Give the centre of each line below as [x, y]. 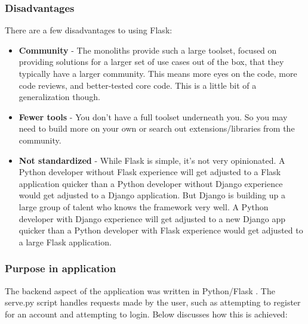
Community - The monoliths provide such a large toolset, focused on [148, 50]
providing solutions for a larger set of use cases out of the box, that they [151, 62]
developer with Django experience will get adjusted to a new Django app [152, 218]
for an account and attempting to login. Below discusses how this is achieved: [146, 314]
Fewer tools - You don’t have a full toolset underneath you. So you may [153, 116]
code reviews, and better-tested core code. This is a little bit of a [138, 85]
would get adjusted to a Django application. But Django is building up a [152, 195]
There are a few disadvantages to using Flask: [89, 30]
